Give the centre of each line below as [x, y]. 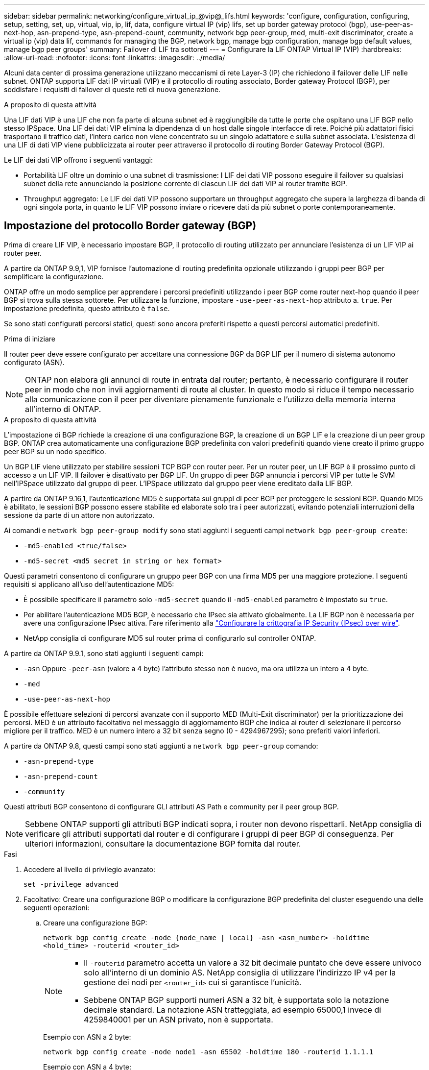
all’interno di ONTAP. [63, 409]
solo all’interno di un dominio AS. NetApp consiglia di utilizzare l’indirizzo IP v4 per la [240, 972]
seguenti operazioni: [57, 907]
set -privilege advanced [71, 884]
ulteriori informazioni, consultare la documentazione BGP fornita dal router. [163, 843]
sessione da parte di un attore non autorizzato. [79, 515]
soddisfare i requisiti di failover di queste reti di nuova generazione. [112, 89]
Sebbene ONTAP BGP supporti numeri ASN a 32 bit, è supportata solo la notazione [237, 1000]
